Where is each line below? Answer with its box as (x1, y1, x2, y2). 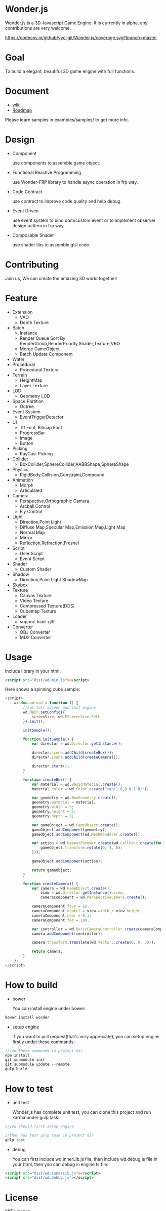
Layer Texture (19, 382, 48, 388)
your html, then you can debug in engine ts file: (12, 1161, 109, 1167)
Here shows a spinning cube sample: (5, 686, 81, 692)
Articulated (19, 487, 42, 493)
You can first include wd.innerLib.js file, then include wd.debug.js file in (12, 1156, 158, 1162)
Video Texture (19, 598, 48, 604)
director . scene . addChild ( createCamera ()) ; (31, 755, 121, 760)
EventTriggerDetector (19, 414, 64, 420)
